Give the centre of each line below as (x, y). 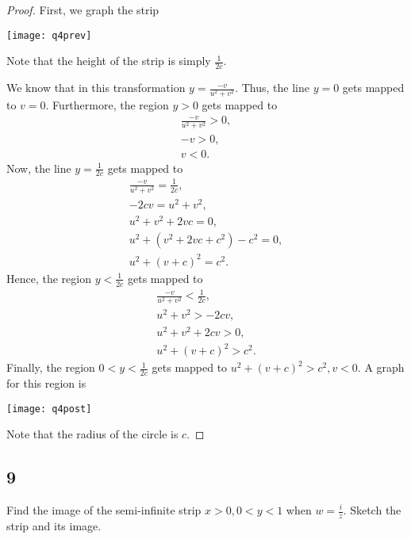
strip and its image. (54, 525)
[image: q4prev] (49, 35)
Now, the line (39, 168)
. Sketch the (372, 510)
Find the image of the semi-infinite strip (104, 510)
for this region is (46, 382)
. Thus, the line (272, 88)
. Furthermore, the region (107, 105)
